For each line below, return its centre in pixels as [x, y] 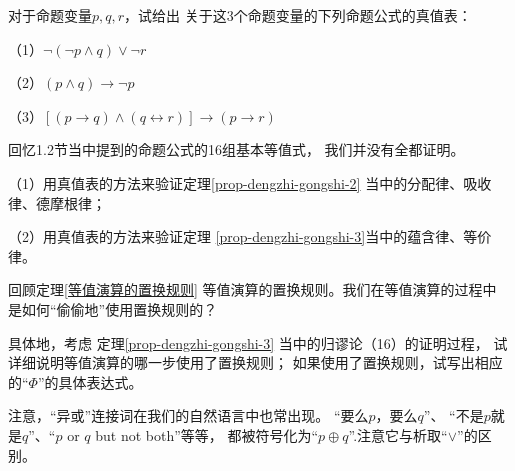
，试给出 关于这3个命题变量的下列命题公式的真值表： [298, 15]
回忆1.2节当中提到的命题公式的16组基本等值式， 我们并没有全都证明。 [236, 149]
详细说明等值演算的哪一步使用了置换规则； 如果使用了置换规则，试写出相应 [255, 362]
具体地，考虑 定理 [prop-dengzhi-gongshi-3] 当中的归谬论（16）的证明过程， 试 [258, 342]
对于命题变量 [50, 15]
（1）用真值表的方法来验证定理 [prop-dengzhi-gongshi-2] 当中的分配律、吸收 [250, 182]
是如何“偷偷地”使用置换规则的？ [113, 308]
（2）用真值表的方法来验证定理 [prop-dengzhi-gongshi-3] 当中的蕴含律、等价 [250, 236]
